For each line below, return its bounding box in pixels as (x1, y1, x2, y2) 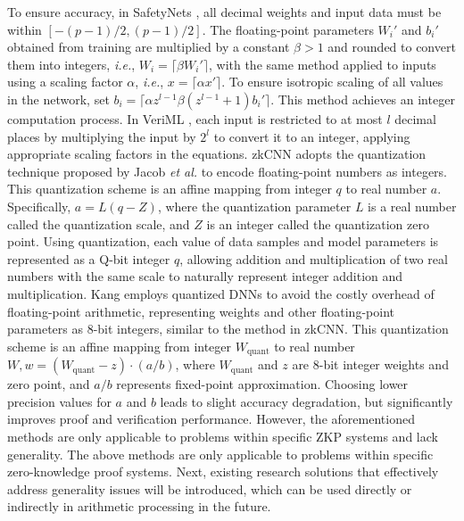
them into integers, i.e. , (7, 54, 136, 73)
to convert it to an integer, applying (213, 127, 410, 145)
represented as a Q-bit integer (7, 249, 170, 268)
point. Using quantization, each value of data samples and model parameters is (7, 232, 439, 251)
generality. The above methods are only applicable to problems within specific (7, 444, 434, 463)
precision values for (7, 392, 112, 410)
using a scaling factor (7, 72, 123, 91)
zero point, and (7, 375, 90, 393)
